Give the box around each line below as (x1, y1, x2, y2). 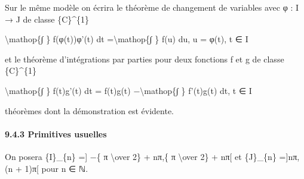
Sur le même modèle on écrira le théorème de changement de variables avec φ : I (5, 1, 299, 13)
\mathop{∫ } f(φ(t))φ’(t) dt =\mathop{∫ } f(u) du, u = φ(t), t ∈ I (5, 33, 248, 45)
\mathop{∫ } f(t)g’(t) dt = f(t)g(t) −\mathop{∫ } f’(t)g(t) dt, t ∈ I (5, 84, 252, 96)
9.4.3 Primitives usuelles (5, 127, 107, 140)
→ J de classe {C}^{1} (5, 12, 90, 25)
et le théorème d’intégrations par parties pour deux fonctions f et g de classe (5, 52, 284, 65)
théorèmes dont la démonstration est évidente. (5, 104, 174, 117)
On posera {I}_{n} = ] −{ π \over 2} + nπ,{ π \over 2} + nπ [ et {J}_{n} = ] (5, 150, 288, 162)
